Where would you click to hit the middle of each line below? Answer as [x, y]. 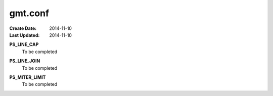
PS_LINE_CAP [24, 44]
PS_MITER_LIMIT [28, 77]
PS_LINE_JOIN [25, 61]
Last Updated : [25, 35]
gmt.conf [29, 13]
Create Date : [23, 28]
